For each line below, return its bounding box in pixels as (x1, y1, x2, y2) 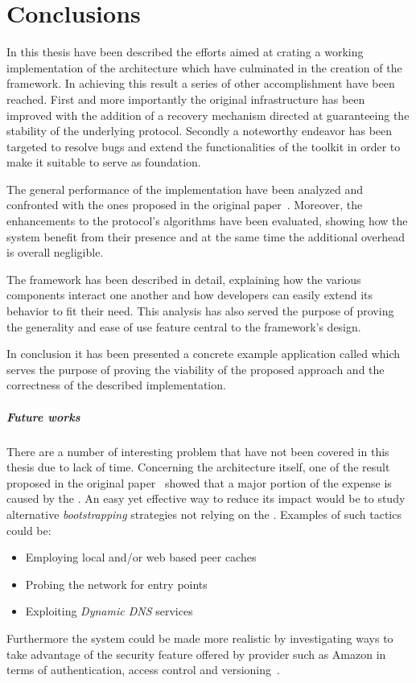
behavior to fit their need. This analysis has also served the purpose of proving (6, 302, 394, 319)
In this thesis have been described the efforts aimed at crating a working (6, 43, 364, 60)
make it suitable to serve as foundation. (6, 154, 201, 171)
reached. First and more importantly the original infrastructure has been (6, 90, 365, 107)
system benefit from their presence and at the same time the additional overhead (6, 228, 406, 245)
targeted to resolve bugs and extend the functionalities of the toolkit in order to (6, 138, 401, 154)
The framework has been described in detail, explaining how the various (6, 270, 361, 287)
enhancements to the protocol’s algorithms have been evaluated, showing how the (6, 212, 408, 229)
